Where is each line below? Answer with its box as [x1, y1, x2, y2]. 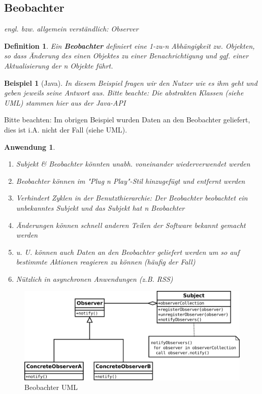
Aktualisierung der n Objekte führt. [4, 60, 113, 71]
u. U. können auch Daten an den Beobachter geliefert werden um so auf [16, 246, 240, 257]
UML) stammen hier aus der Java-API [4, 97, 126, 108]
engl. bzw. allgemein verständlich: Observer [4, 23, 139, 34]
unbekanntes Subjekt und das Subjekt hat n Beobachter [16, 202, 185, 213]
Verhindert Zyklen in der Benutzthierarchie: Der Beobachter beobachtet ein [16, 192, 248, 203]
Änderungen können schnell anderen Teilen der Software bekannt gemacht [16, 219, 246, 230]
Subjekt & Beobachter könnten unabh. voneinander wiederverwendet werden [16, 158, 250, 169]
